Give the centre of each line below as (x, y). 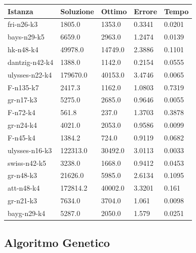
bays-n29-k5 (26, 37)
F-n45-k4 (22, 137)
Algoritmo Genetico (57, 243)
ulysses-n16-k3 (30, 150)
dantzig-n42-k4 (31, 62)
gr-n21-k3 (22, 201)
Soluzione (77, 11)
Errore (146, 11)
